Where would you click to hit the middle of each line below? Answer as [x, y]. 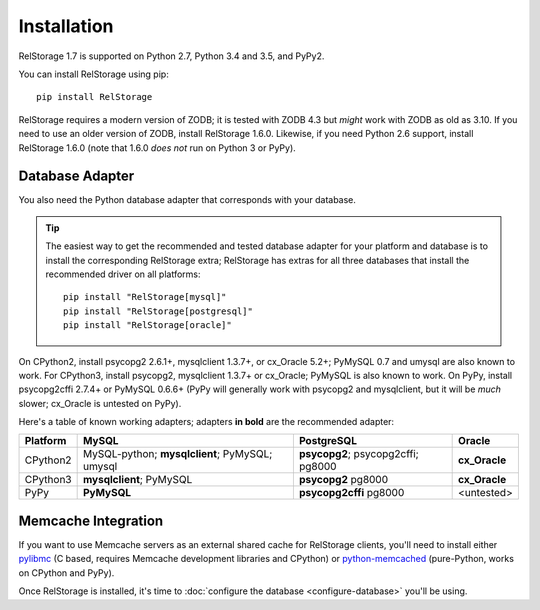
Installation [66, 26]
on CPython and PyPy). [66, 572]
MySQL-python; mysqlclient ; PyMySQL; [177, 454]
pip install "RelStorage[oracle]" [147, 325]
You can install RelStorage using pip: [93, 74]
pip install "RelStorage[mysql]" [145, 297]
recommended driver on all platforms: [123, 274]
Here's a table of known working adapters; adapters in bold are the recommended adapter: [206, 422]
